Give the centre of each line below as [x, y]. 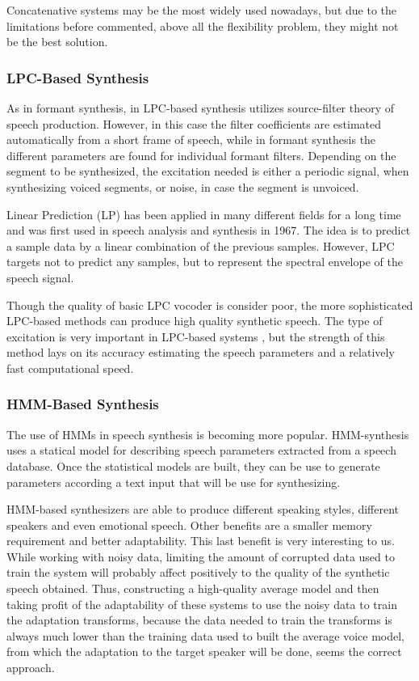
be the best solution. [57, 42]
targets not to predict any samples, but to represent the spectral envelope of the [205, 262]
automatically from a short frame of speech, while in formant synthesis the [191, 140]
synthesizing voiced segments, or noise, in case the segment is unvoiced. [183, 186]
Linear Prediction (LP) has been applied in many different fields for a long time [204, 214]
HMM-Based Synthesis [83, 404]
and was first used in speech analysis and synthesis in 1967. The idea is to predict [209, 230]
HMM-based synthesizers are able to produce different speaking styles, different [203, 509]
